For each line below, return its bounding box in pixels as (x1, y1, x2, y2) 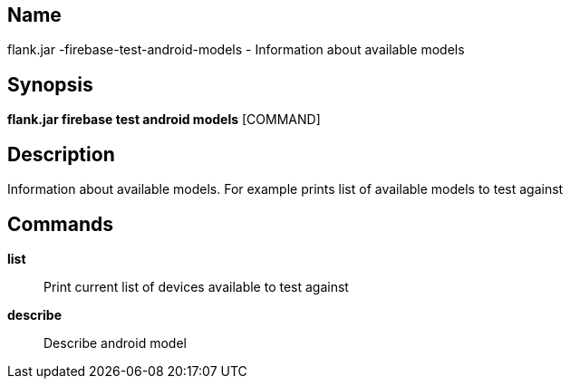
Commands (7, 212, 114, 236)
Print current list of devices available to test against (43, 278, 349, 294)
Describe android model (43, 334, 187, 351)
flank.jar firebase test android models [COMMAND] (7, 111, 321, 128)
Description (7, 142, 115, 166)
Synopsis (7, 72, 93, 96)
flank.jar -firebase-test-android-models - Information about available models (7, 42, 465, 58)
